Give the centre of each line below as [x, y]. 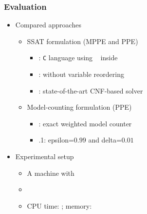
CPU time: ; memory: [59, 205]
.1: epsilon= [56, 140]
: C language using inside [78, 58]
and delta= [105, 140]
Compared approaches [48, 25]
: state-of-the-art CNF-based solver [91, 90]
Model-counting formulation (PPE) [79, 107]
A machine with [51, 173]
